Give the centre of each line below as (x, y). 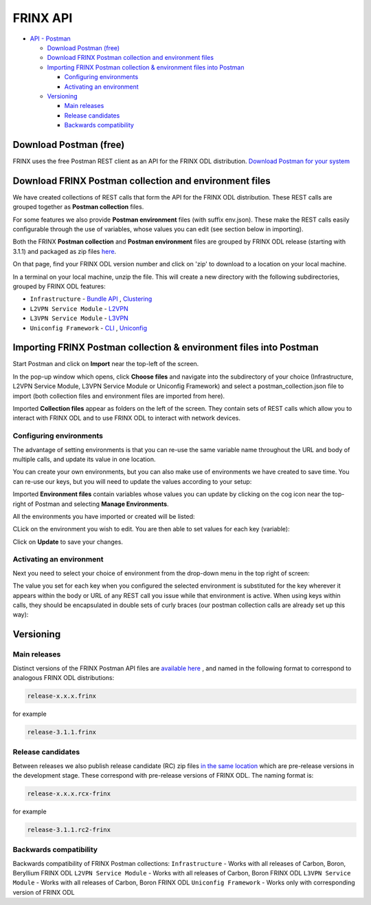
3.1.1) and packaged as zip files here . (65, 251)
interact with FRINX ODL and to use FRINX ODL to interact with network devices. (126, 418)
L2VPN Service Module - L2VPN (79, 308)
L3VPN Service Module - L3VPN (79, 318)
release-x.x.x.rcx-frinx (69, 794)
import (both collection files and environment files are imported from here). (119, 396)
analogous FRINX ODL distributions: (64, 677)
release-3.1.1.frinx (61, 732)
